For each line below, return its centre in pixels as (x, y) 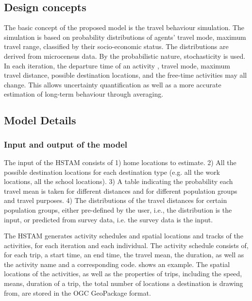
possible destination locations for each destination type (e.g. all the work (112, 172)
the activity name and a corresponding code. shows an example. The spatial (117, 264)
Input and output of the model (66, 144)
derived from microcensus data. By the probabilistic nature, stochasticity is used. (125, 56)
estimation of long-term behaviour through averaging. (84, 94)
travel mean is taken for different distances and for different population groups (121, 191)
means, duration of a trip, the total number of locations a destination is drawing (124, 283)
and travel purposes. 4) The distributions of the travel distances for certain (116, 200)
